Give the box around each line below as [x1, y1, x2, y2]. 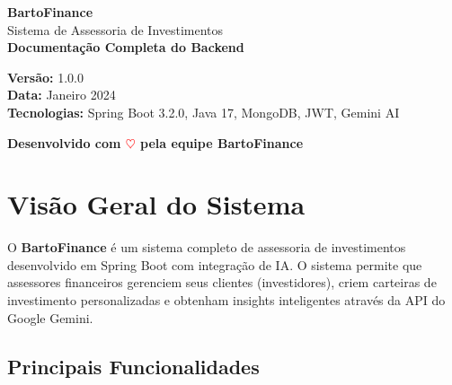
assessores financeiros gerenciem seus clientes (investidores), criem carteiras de [7, 273, 437, 292]
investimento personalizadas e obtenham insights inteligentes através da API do [7, 291, 446, 310]
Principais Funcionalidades [7, 352, 260, 380]
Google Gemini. [7, 308, 93, 327]
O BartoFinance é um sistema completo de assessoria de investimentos [7, 238, 406, 257]
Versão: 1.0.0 [7, 67, 84, 86]
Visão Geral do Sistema [7, 186, 306, 223]
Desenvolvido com [7, 133, 121, 152]
